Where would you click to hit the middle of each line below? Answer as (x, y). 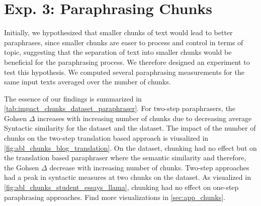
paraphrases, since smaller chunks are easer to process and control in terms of (124, 42)
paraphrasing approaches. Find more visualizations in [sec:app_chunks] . (115, 197)
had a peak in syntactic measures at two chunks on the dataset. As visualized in (127, 177)
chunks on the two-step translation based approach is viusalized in (106, 138)
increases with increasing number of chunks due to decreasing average (145, 118)
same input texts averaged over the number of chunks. (88, 82)
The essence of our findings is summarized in (73, 98)
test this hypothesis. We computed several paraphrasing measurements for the (124, 72)
